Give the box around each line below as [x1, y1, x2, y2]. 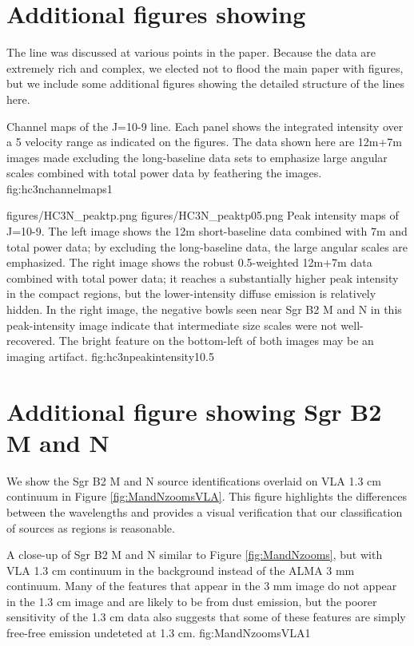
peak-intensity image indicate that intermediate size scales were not [6, 316, 337, 333]
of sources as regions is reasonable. [6, 519, 175, 536]
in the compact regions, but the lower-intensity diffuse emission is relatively [6, 285, 376, 302]
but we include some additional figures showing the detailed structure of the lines [6, 75, 404, 92]
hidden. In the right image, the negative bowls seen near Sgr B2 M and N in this [6, 301, 402, 318]
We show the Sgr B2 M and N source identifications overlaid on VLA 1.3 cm [6, 472, 381, 489]
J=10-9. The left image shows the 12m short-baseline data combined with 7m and [6, 223, 408, 240]
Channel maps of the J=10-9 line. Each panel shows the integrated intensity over [6, 117, 404, 134]
